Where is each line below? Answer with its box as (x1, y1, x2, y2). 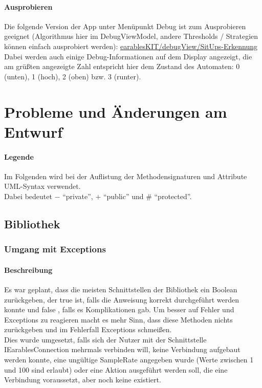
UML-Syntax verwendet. (4, 181, 81, 191)
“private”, (62, 190, 93, 201)
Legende (4, 151, 34, 162)
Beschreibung (4, 264, 53, 275)
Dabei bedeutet (4, 190, 52, 201)
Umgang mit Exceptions (4, 243, 106, 255)
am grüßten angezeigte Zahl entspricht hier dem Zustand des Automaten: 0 (4, 61, 240, 72)
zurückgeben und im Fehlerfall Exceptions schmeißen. (4, 324, 172, 335)
